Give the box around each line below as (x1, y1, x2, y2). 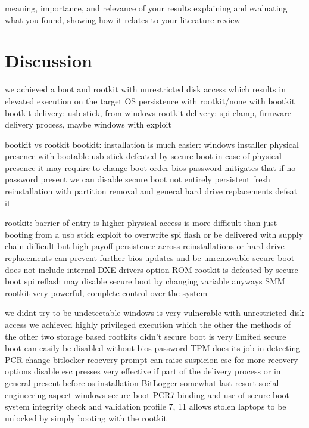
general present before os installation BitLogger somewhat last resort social (5, 376, 279, 389)
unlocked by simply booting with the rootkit (5, 411, 167, 424)
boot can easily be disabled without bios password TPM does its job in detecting (5, 342, 301, 354)
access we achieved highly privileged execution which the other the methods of (5, 318, 291, 330)
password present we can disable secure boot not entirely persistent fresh (5, 173, 270, 185)
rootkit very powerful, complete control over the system (5, 286, 208, 299)
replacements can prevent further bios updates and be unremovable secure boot (5, 252, 295, 264)
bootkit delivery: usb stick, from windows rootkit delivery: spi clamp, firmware (5, 106, 291, 119)
